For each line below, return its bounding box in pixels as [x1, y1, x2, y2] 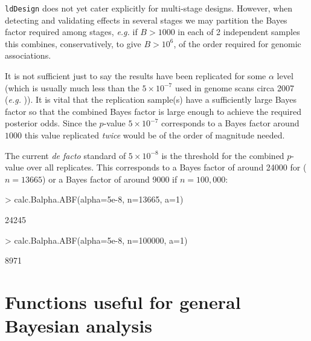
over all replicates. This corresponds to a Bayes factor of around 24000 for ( [27, 161, 307, 174]
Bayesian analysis [5, 313, 152, 338]
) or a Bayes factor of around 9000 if [42, 172, 178, 185]
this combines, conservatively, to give [5, 37, 141, 50]
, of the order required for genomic [173, 37, 301, 50]
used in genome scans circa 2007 [175, 81, 294, 94]
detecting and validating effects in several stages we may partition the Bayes [5, 13, 287, 26]
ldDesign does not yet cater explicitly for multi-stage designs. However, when [5, 2, 293, 14]
